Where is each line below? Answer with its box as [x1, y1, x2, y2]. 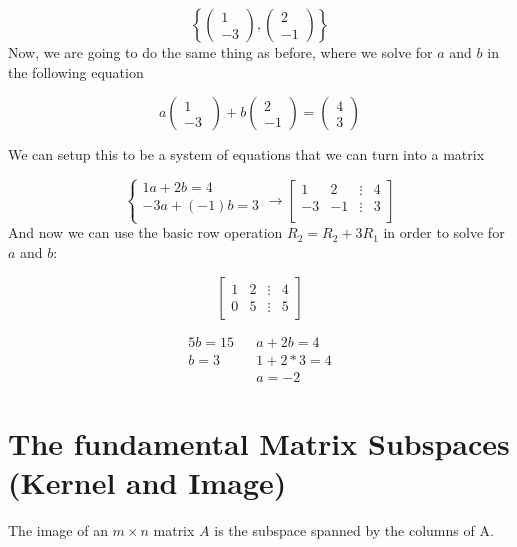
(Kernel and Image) [8, 462, 287, 503]
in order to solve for [383, 222, 505, 243]
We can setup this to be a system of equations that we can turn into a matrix [8, 144, 485, 165]
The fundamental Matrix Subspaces [8, 422, 510, 463]
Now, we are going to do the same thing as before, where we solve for [8, 42, 433, 62]
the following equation [8, 61, 144, 82]
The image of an [8, 519, 108, 540]
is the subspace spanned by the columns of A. [214, 519, 494, 540]
